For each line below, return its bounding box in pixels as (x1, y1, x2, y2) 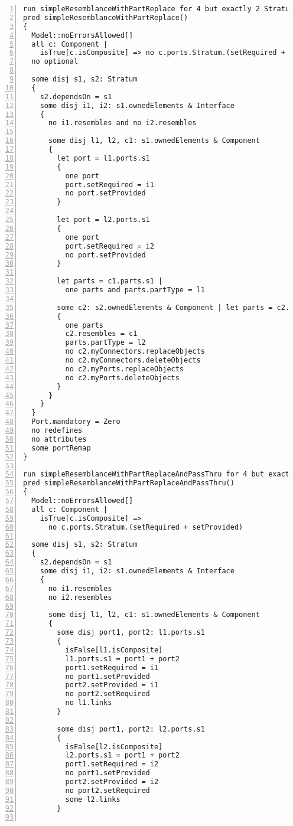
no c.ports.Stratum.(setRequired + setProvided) (48, 523, 243, 531)
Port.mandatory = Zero (31, 417, 121, 426)
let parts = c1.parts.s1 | (57, 277, 163, 286)
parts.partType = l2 (65, 338, 146, 347)
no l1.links (65, 698, 112, 707)
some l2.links (65, 795, 121, 804)
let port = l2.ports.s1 (57, 216, 150, 224)
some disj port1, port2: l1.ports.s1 (57, 628, 205, 637)
